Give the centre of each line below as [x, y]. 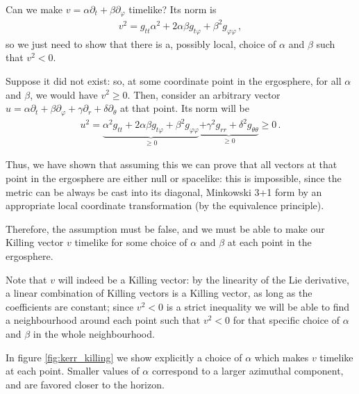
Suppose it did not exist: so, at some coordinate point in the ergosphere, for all [174, 80]
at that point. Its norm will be [184, 108]
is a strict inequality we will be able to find [258, 306]
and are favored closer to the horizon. [85, 384]
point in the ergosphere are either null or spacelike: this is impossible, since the [174, 178]
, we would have [64, 94]
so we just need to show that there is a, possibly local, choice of [141, 43]
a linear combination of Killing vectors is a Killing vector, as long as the [159, 293]
